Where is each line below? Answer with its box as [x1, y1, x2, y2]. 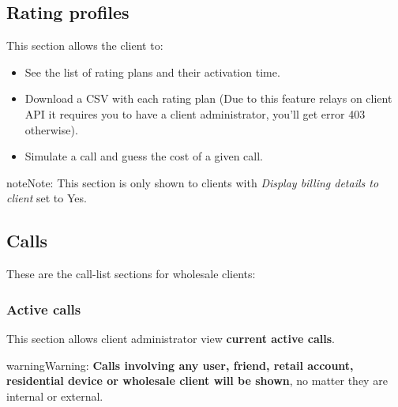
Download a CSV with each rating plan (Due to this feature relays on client [24, 90, 392, 107]
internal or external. [6, 387, 103, 404]
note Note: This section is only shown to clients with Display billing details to [6, 174, 379, 190]
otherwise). [24, 121, 78, 138]
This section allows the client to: [6, 37, 163, 54]
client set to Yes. [6, 190, 87, 206]
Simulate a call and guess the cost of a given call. [24, 148, 263, 164]
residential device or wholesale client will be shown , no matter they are [6, 372, 388, 389]
